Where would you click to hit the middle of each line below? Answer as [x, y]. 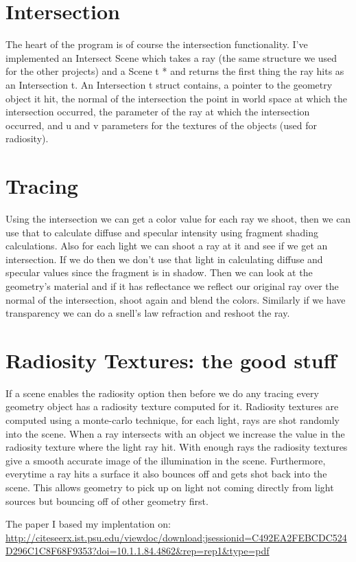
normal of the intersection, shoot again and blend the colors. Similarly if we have [176, 299]
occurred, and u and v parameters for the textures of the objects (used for [162, 125]
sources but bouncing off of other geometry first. [107, 501]
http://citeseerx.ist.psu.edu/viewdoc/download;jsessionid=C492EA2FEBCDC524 [176, 537]
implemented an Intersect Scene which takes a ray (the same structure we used [171, 57]
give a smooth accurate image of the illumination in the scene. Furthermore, [166, 460]
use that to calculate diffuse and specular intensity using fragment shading [162, 232]
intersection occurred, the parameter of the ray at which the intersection [158, 112]
